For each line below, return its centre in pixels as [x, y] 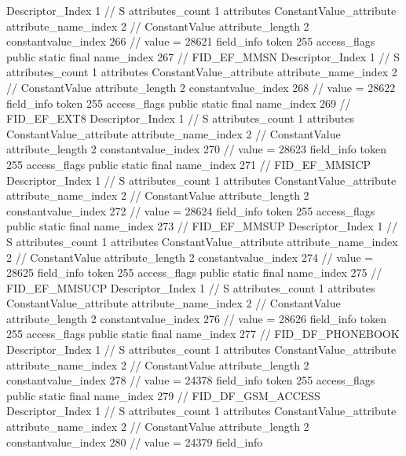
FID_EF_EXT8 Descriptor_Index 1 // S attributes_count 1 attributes [180, 118]
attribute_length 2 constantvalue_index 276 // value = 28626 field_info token [196, 318]
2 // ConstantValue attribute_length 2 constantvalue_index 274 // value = [190, 257]
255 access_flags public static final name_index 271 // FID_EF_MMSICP [189, 164]
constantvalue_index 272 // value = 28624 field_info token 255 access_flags [191, 210]
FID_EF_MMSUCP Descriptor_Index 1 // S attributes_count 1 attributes [191, 287]
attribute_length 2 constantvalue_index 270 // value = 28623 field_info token [196, 149]
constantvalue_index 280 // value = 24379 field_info [135, 441]
